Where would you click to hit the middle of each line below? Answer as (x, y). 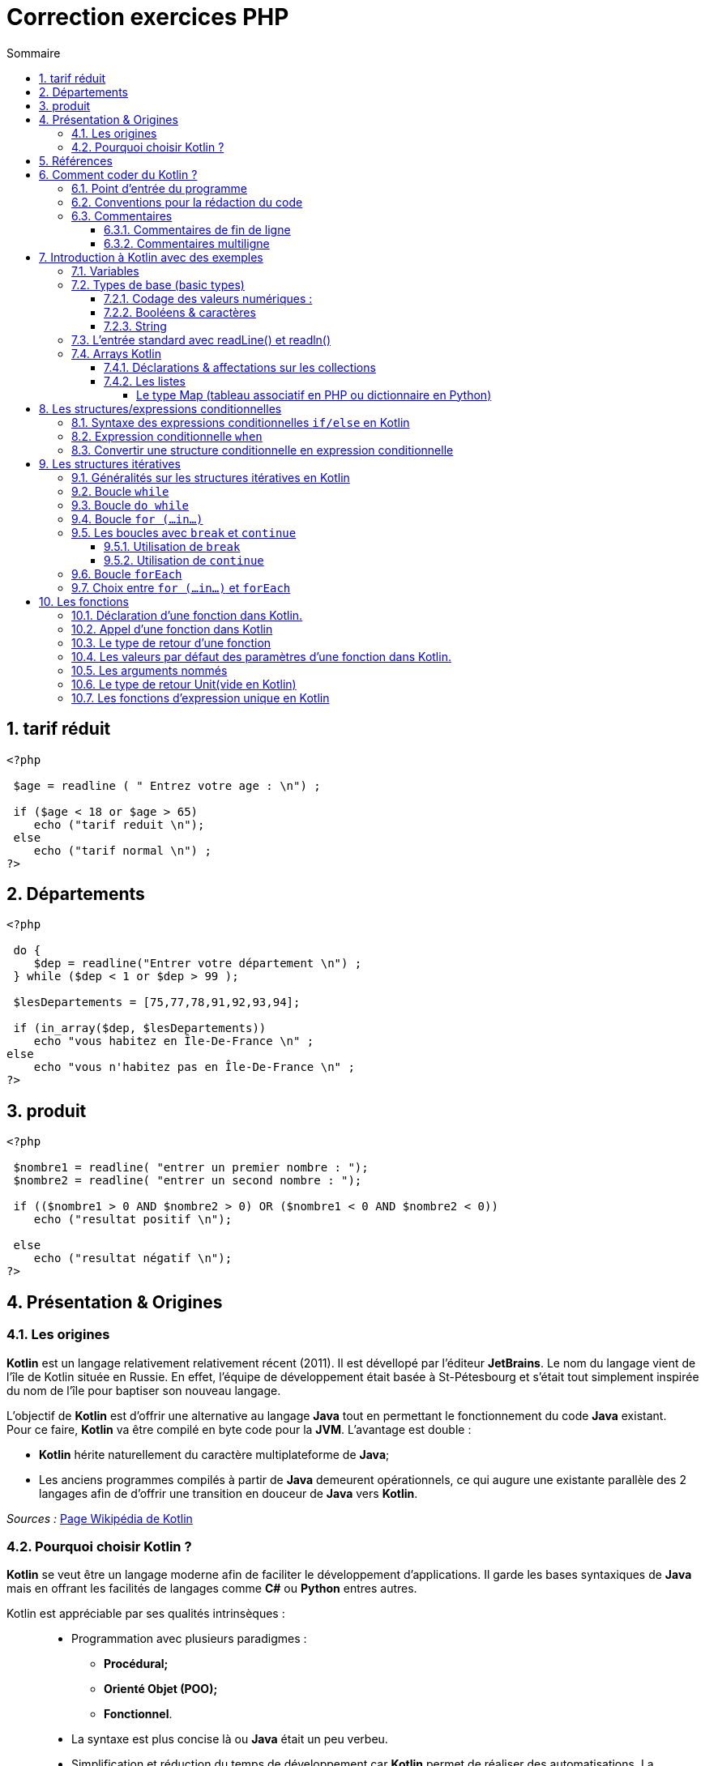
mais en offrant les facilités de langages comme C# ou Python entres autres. (212, 1589)
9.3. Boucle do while (130, 505)
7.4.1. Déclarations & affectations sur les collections (240, 367)
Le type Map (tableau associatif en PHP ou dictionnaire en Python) (314, 395)
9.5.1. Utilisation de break (172, 546)
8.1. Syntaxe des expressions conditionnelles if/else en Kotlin (241, 422)
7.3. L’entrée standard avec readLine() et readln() (201, 339)
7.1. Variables (105, 271)
